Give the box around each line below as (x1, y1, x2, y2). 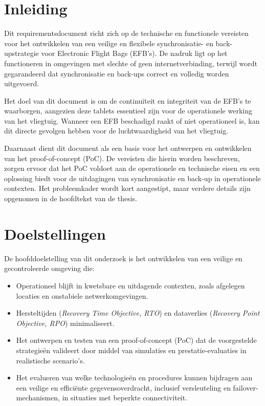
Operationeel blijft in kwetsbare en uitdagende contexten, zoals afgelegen (16, 280, 245, 291)
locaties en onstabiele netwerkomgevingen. (16, 290, 148, 301)
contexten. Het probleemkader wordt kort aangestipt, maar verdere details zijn (4, 183, 251, 194)
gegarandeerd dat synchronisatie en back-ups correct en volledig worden (4, 68, 229, 79)
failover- (233, 382, 258, 393)
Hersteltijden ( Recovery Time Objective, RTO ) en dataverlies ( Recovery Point (16, 307, 260, 318)
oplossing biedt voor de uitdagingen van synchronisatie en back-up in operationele (4, 172, 261, 183)
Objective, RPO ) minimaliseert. (16, 317, 115, 328)
